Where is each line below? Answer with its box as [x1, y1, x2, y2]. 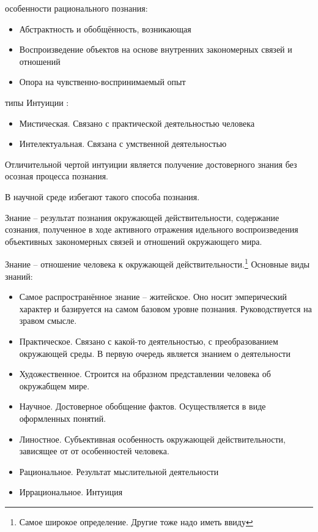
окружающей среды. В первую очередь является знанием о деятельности [19, 347, 290, 359]
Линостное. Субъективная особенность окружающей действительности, [19, 432, 286, 445]
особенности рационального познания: [5, 2, 148, 14]
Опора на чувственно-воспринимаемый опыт [19, 75, 186, 88]
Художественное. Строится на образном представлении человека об [19, 367, 271, 380]
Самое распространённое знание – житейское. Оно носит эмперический [19, 290, 287, 303]
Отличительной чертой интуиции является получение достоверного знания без [5, 157, 297, 170]
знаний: [5, 269, 33, 282]
